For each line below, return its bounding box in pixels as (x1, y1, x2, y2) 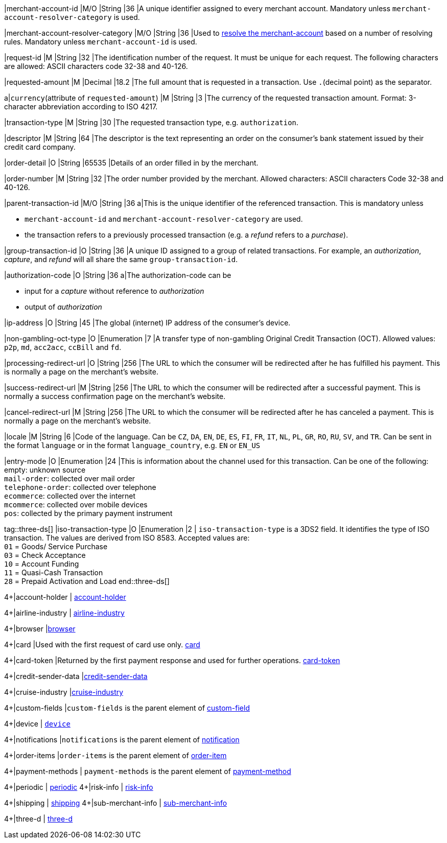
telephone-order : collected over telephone (4, 483, 156, 491)
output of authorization (25, 302, 102, 311)
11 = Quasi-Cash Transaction (4, 568, 103, 577)
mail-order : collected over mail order (4, 474, 135, 483)
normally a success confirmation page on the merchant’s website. (4, 392, 226, 401)
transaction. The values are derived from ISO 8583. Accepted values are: (4, 533, 250, 542)
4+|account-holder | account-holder (4, 593, 126, 601)
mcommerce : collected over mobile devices (4, 500, 148, 509)
